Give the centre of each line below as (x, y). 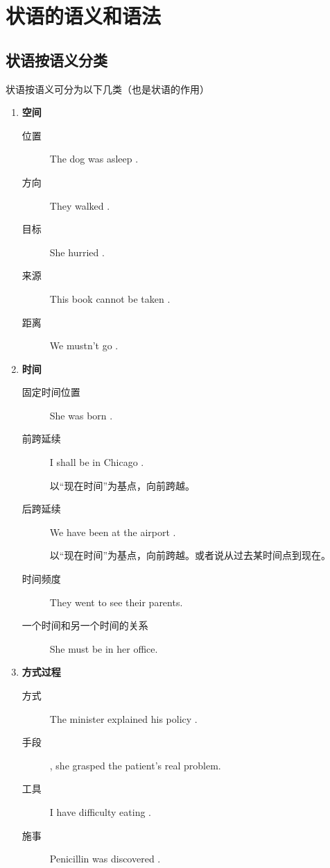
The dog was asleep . (94, 159)
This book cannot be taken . (110, 298)
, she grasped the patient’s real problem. (135, 765)
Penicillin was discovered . (105, 859)
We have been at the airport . (113, 532)
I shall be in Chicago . (97, 462)
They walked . (80, 205)
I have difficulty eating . (101, 811)
